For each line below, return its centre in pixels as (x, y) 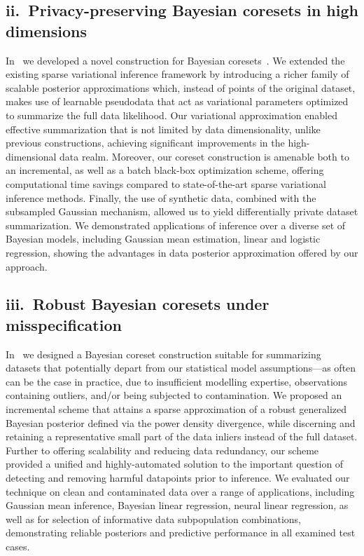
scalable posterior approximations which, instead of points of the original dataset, (181, 87)
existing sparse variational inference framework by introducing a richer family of (177, 74)
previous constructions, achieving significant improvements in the (145, 143)
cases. (18, 546)
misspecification (64, 324)
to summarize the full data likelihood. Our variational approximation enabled (171, 115)
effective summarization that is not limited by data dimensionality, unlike (163, 129)
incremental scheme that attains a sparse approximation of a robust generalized (176, 409)
